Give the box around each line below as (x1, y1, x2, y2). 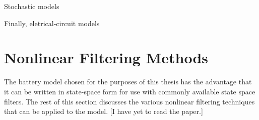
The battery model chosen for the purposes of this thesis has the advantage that (4, 76, 252, 87)
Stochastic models (4, 1, 59, 11)
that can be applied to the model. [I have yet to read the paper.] (4, 106, 203, 116)
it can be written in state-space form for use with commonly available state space (4, 86, 255, 96)
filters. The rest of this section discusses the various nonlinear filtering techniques (4, 96, 255, 106)
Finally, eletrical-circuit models (4, 18, 100, 28)
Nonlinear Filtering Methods (4, 47, 209, 68)
